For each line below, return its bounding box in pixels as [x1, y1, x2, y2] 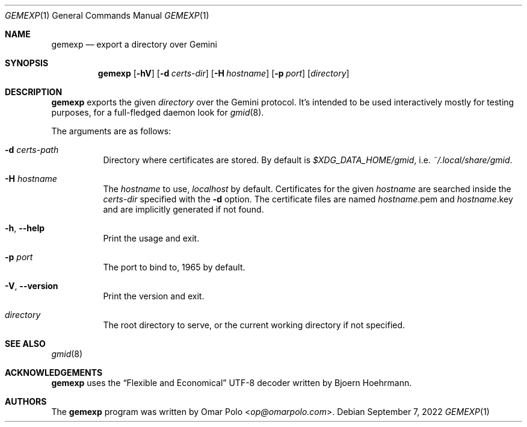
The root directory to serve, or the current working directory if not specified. [103, 320, 405, 330]
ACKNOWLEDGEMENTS [5, 367, 103, 378]
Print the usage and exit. [103, 233, 200, 243]
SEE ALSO [5, 338, 46, 349]
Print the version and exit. [103, 291, 205, 301]
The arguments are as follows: [51, 126, 171, 136]
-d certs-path [5, 145, 59, 155]
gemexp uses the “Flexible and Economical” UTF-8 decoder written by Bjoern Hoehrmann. [51, 378, 412, 388]
